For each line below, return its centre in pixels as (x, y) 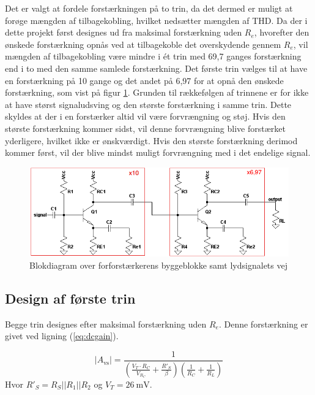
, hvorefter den (282, 32)
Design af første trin (70, 298)
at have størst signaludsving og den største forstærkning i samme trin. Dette (148, 104)
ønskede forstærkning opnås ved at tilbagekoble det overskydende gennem (143, 44)
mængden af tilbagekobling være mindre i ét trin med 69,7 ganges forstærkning (153, 56)
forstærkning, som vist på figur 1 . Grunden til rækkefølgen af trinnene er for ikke (157, 92)
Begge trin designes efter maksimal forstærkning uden (106, 324)
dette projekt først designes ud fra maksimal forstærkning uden (124, 32)
